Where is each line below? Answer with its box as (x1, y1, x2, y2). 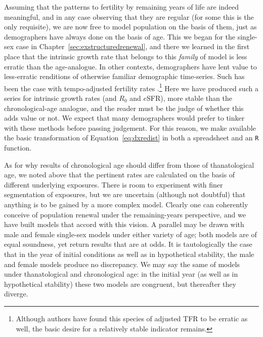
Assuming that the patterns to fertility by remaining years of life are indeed (4, 2, 239, 12)
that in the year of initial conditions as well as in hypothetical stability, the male (4, 248, 254, 259)
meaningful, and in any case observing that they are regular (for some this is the (4, 11, 254, 22)
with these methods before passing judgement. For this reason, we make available (4, 122, 256, 133)
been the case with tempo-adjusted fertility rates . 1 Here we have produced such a (4, 81, 258, 93)
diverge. (4, 288, 28, 299)
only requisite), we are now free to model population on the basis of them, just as (4, 21, 257, 32)
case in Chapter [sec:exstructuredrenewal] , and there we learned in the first (16, 41, 250, 52)
